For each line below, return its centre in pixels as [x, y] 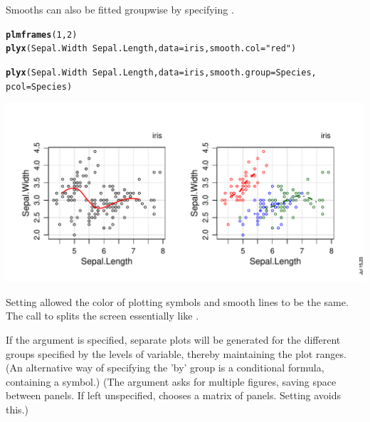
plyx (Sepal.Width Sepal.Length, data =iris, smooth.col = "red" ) [151, 49]
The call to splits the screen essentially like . [102, 316]
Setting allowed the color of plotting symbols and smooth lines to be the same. [177, 301]
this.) [17, 409]
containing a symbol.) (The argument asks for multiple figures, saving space [171, 381]
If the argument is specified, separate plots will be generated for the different [173, 339]
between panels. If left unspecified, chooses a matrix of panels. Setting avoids [174, 395]
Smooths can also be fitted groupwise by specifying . [120, 9]
